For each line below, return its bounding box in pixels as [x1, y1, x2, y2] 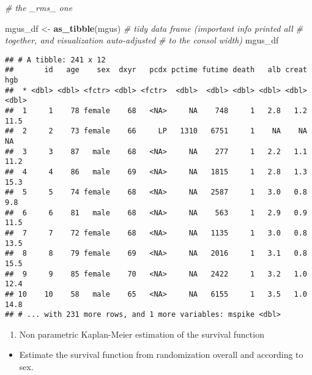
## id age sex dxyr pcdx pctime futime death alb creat [5, 65, 307, 75]
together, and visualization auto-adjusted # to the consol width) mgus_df [5, 34, 279, 46]
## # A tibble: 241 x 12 [5, 55, 106, 64]
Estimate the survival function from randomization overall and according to [19, 348, 303, 361]
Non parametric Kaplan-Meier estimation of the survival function [19, 327, 264, 340]
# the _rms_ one [5, 1, 73, 13]
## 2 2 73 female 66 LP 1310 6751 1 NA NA [5, 127, 307, 136]
